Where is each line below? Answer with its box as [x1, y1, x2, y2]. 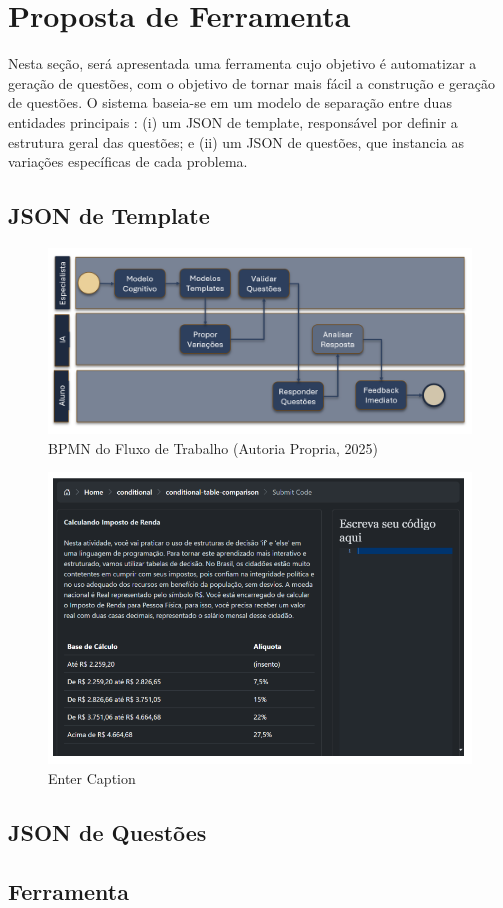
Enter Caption [48, 767, 136, 788]
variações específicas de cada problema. [8, 151, 248, 172]
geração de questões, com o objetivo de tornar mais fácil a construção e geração [8, 72, 495, 93]
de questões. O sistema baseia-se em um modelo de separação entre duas [8, 92, 452, 113]
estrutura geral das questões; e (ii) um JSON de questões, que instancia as [8, 131, 464, 152]
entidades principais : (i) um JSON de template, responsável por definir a [8, 111, 458, 132]
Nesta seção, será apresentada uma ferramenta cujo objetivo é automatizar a [8, 53, 477, 74]
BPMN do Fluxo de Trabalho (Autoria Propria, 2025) [48, 437, 378, 458]
